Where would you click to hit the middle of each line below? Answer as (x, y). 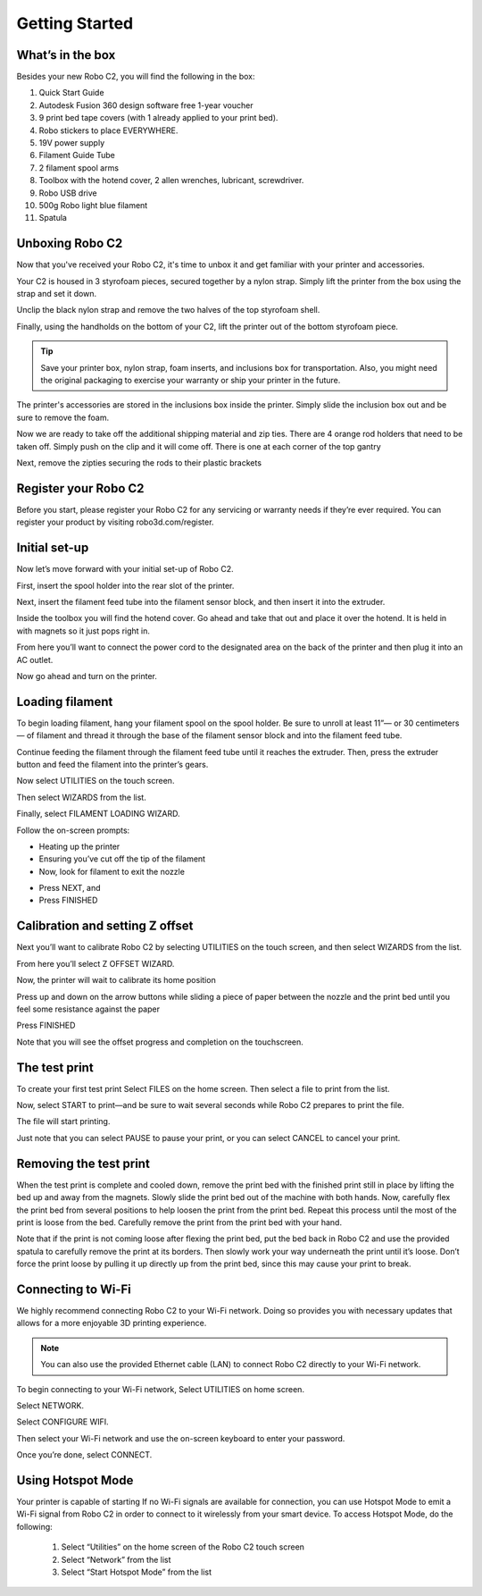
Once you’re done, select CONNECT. (84, 1455)
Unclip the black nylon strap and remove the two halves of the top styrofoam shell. (168, 310)
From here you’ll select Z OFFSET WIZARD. (96, 963)
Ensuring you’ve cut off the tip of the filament (122, 859)
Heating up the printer (79, 846)
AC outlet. (35, 659)
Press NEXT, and (70, 888)
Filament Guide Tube (77, 155)
